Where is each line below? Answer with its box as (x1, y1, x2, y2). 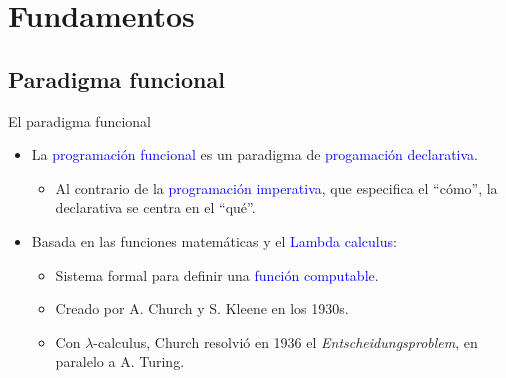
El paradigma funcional (8, 110, 151, 131)
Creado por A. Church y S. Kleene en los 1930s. (55, 298, 349, 319)
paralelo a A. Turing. (55, 351, 185, 372)
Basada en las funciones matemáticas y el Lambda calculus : (31, 230, 397, 251)
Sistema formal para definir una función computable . (55, 264, 379, 285)
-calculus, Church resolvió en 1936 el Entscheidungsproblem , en (93, 331, 478, 352)
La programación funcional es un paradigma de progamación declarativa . (31, 144, 479, 165)
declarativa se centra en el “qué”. (55, 197, 256, 218)
